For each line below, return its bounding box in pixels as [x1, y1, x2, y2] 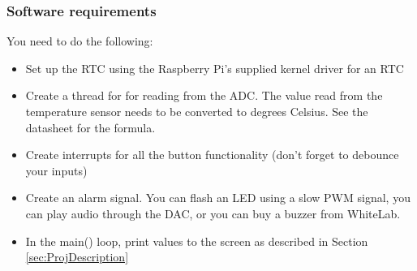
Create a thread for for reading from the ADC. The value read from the [25, 87, 383, 104]
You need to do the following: [6, 32, 153, 49]
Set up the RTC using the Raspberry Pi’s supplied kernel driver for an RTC [25, 59, 404, 76]
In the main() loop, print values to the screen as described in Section [25, 232, 368, 249]
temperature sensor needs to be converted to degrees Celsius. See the [25, 103, 368, 119]
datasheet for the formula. [25, 118, 156, 135]
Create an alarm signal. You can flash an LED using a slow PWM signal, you [25, 189, 411, 206]
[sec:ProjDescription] [25, 248, 129, 265]
